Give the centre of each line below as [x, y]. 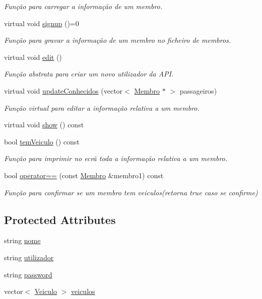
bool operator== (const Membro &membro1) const [84, 175]
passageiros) [198, 90]
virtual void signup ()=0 [42, 23]
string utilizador [29, 257]
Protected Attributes [60, 219]
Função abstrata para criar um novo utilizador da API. [89, 74]
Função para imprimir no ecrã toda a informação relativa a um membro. [116, 158]
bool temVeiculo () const [42, 141]
